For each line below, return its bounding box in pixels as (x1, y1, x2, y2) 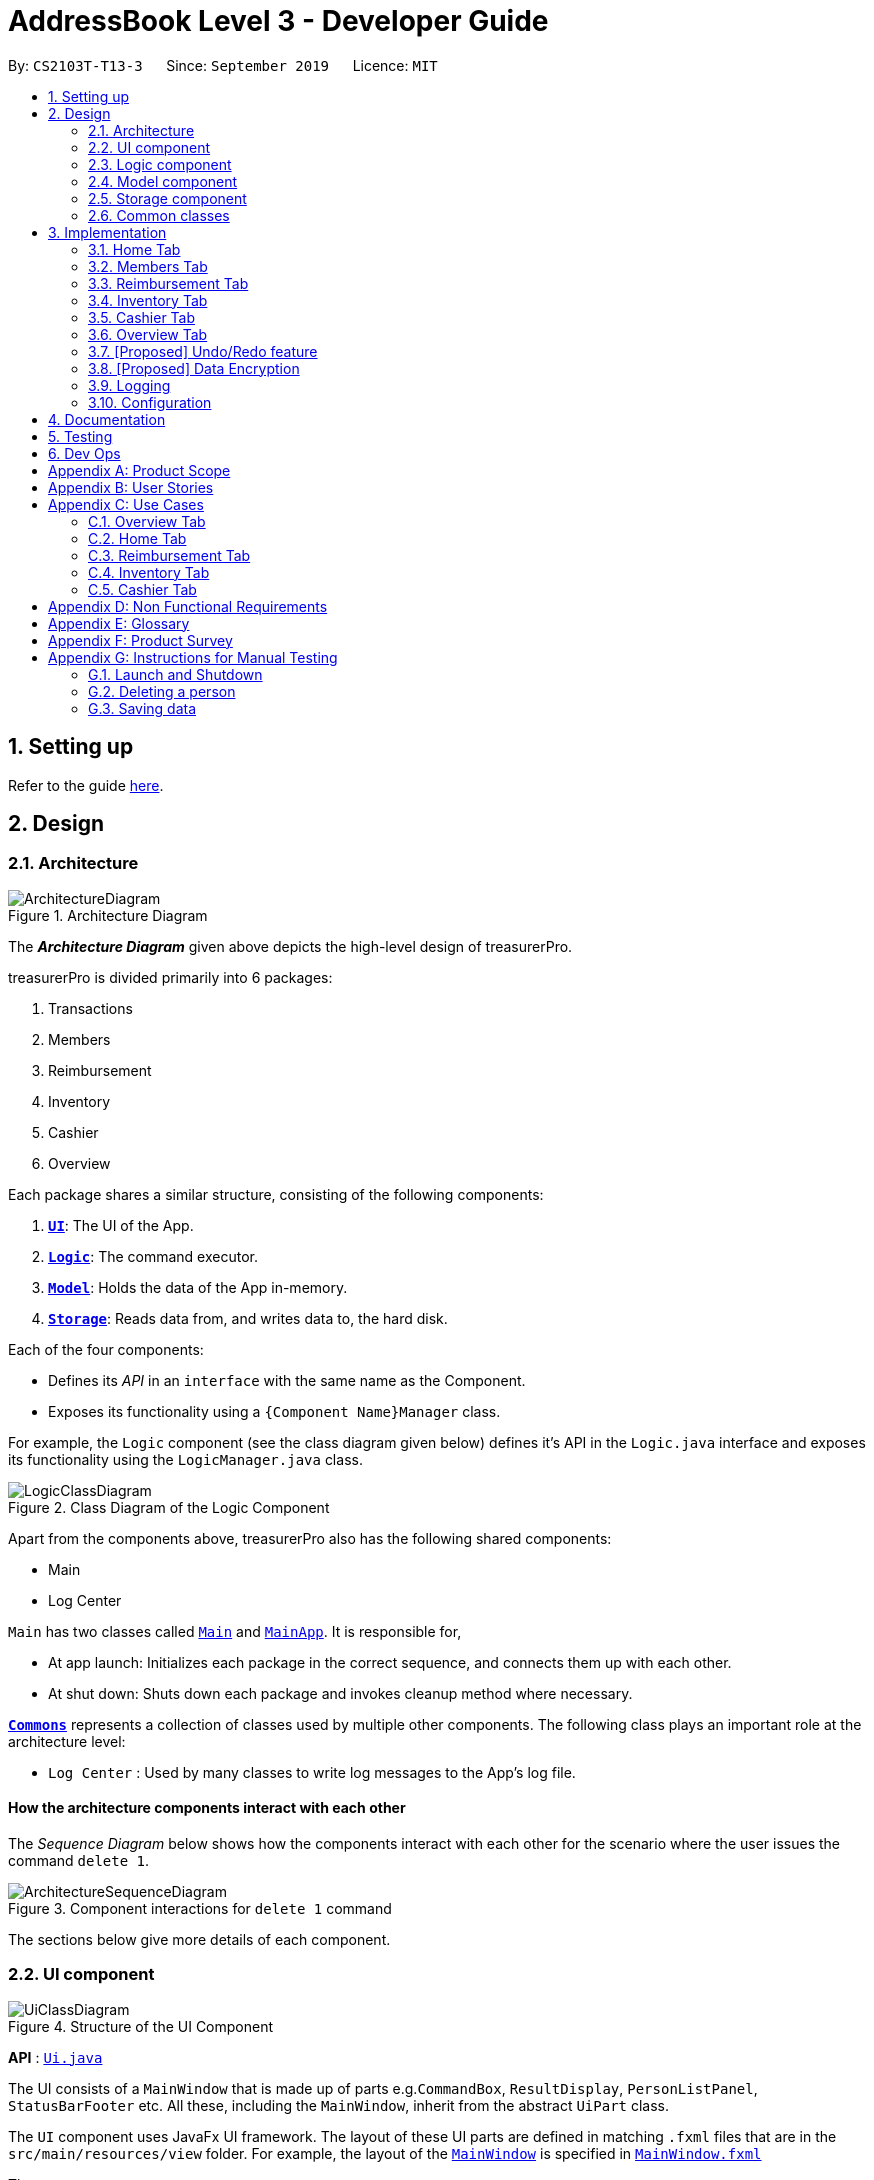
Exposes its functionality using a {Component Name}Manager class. (48, 1402, 501, 1420)
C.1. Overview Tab (88, 512, 206, 530)
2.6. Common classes (88, 206, 230, 224)
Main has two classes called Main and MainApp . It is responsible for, (8, 1622, 462, 1640)
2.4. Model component (88, 172, 238, 190)
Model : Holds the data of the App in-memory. (48, 1278, 348, 1296)
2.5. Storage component (88, 189, 247, 207)
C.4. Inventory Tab (88, 563, 210, 581)
